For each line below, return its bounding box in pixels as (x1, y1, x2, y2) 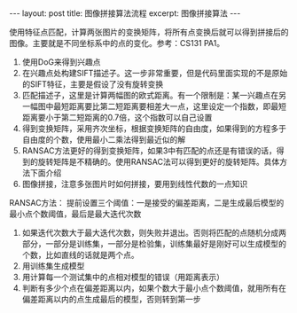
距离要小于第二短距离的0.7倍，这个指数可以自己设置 (21, 113, 213, 122)
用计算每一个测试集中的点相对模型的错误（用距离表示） (21, 272, 224, 282)
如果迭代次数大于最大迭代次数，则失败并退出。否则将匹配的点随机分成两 (21, 228, 286, 238)
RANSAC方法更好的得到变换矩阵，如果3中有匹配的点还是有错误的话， (21, 145, 277, 156)
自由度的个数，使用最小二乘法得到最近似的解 (21, 135, 186, 145)
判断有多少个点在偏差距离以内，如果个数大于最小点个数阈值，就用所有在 (21, 283, 286, 293)
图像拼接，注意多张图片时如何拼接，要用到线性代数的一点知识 (21, 179, 248, 189)
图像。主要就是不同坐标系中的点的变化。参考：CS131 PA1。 (9, 38, 224, 48)
